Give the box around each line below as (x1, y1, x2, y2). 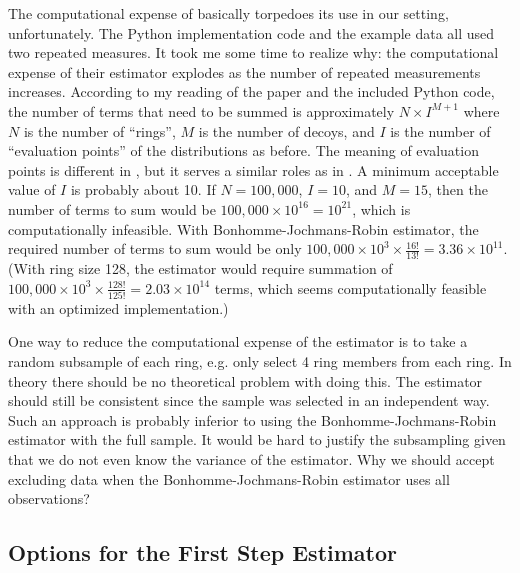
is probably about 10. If (70, 179, 216, 200)
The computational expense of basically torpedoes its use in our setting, (8, 3, 449, 23)
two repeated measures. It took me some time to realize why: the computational (8, 42, 499, 63)
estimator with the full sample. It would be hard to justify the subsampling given (8, 429, 506, 450)
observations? (8, 488, 90, 509)
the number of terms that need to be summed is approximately (8, 100, 395, 121)
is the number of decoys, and (198, 120, 375, 141)
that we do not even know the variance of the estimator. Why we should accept (8, 449, 495, 470)
